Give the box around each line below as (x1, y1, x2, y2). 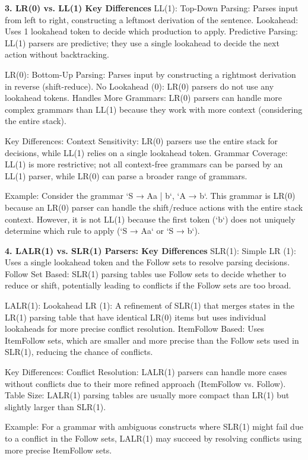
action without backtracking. (5, 48, 109, 61)
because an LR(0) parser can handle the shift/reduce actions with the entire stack (5, 201, 303, 213)
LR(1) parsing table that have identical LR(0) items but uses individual (5, 310, 266, 323)
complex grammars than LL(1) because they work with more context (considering (5, 103, 303, 115)
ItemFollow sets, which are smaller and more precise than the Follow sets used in (5, 334, 299, 346)
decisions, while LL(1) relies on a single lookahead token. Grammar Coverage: (5, 146, 288, 158)
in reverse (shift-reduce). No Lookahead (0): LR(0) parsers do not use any (5, 80, 274, 92)
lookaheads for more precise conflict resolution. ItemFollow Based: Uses (5, 322, 264, 335)
